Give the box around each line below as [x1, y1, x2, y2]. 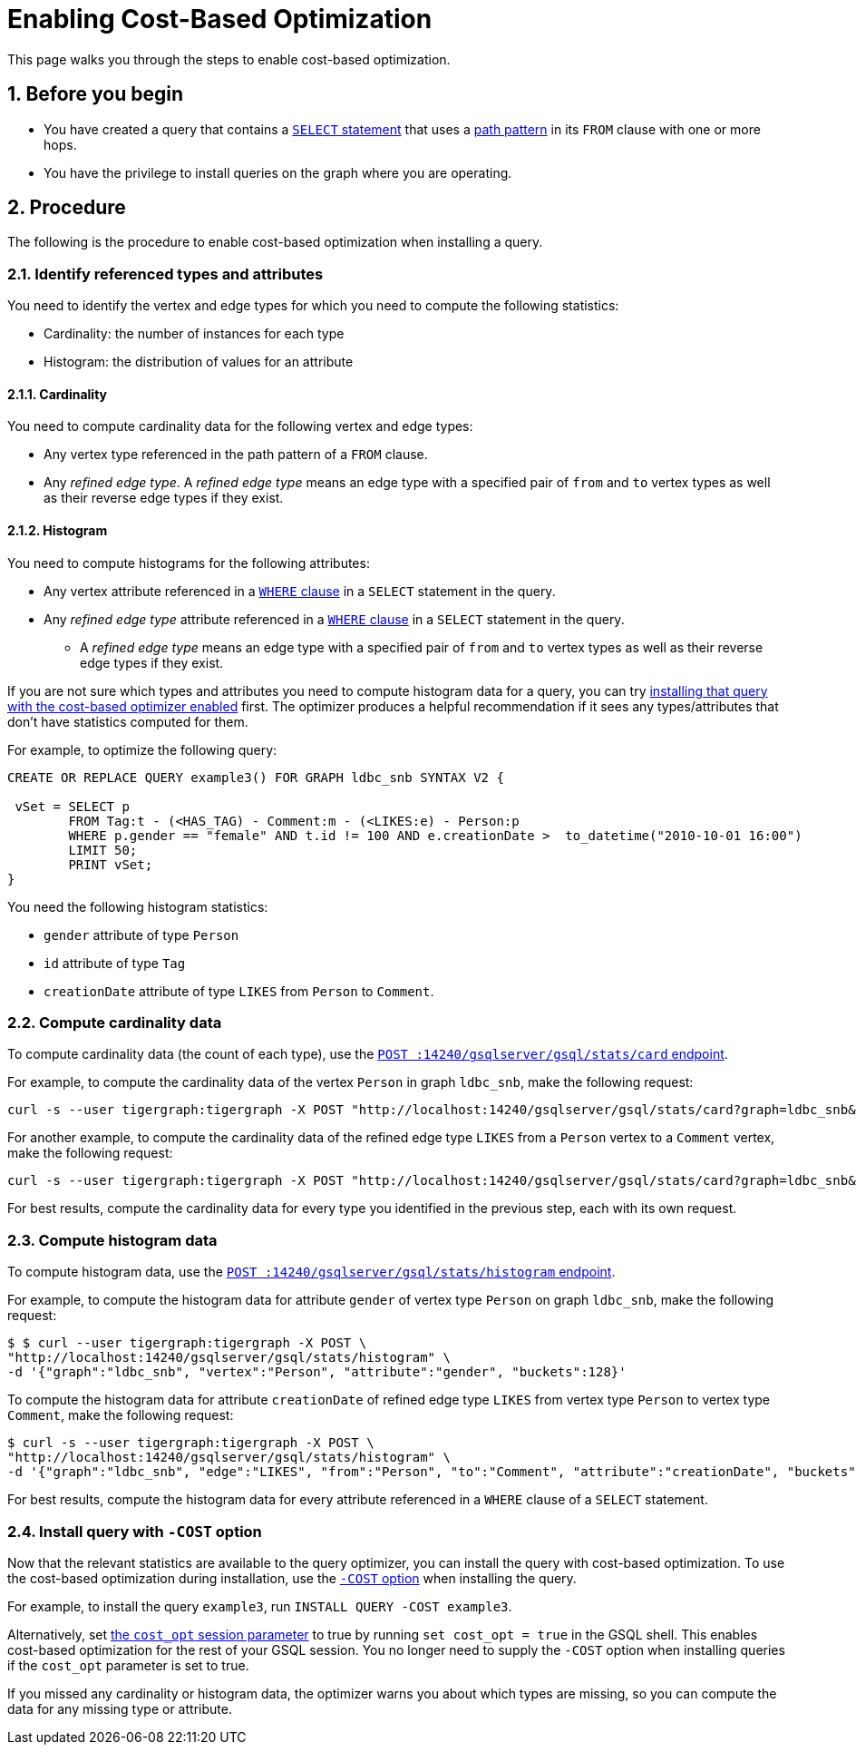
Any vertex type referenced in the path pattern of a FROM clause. [44, 446, 428, 463]
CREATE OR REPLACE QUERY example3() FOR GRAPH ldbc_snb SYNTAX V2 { [7, 769, 504, 785]
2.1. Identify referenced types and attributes [7, 264, 324, 283]
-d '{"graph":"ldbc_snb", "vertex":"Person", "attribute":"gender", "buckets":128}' [7, 1365, 627, 1380]
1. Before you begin [7, 83, 184, 106]
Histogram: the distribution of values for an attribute [44, 354, 354, 370]
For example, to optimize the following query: [7, 741, 277, 758]
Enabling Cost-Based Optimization [7, 4, 433, 34]
